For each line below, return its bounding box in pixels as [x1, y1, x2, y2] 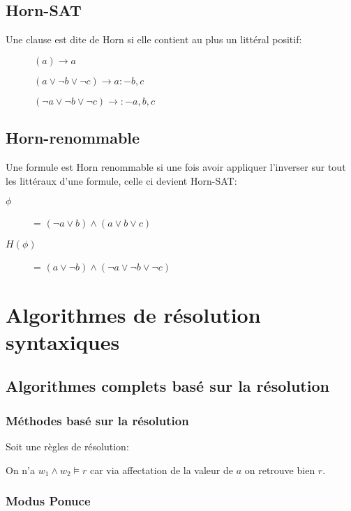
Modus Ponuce [6, 492, 91, 510]
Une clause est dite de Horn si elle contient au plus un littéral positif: [6, 32, 302, 47]
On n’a [6, 462, 36, 477]
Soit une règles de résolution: [6, 438, 129, 453]
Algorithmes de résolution [6, 300, 261, 328]
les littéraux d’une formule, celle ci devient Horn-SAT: [6, 173, 237, 188]
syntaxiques [6, 327, 120, 356]
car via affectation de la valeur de [90, 462, 234, 477]
